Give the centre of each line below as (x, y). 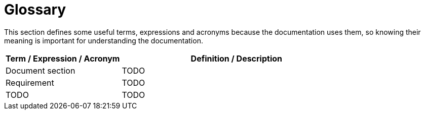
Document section (41, 70)
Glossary (35, 10)
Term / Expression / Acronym (63, 58)
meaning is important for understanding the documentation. (104, 40)
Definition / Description (237, 58)
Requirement (30, 82)
